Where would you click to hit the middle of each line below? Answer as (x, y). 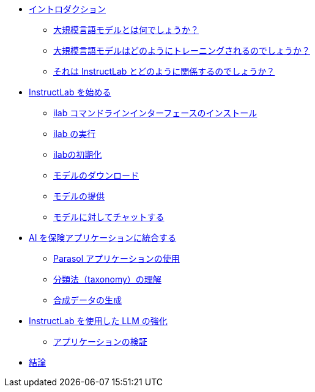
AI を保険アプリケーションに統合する (103, 238)
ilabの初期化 (78, 154)
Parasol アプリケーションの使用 (117, 258)
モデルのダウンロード (96, 175)
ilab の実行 (75, 134)
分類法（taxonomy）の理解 (107, 279)
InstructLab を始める (70, 92)
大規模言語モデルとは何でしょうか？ (126, 30)
